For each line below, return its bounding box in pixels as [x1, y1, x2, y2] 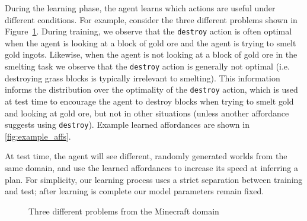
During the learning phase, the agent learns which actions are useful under [5, 2, 276, 14]
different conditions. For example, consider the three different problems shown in [5, 13, 298, 26]
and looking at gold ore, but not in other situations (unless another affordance [5, 106, 289, 119]
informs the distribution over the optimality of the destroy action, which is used [5, 83, 298, 96]
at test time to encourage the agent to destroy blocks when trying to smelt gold [5, 94, 294, 107]
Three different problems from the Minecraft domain [28, 204, 219, 217]
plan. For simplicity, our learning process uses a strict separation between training [5, 173, 303, 185]
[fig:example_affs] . [5, 130, 71, 142]
